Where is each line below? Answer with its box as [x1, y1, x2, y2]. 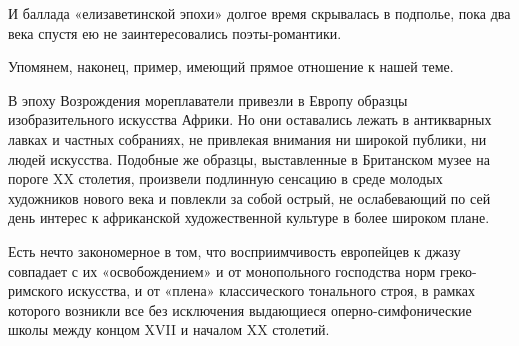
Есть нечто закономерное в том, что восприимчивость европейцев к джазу [8, 240, 461, 261]
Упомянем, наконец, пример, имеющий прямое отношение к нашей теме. [8, 56, 454, 77]
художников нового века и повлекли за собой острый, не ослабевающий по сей [8, 187, 491, 208]
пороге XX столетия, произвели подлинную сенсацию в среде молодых [8, 168, 443, 189]
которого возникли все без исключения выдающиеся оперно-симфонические [8, 299, 472, 320]
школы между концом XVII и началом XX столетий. [8, 319, 330, 340]
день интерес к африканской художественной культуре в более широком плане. [8, 207, 490, 228]
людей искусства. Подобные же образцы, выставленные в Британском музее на [8, 148, 490, 169]
